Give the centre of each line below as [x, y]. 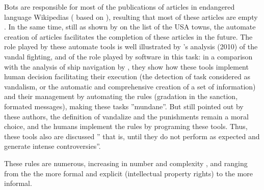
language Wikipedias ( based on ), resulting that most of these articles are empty [131, 17]
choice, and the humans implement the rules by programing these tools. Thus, [126, 126]
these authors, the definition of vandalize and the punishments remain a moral [126, 116]
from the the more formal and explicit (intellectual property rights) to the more [129, 173]
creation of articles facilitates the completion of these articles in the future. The [128, 36]
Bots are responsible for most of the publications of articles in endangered [120, 7]
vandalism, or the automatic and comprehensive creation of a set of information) [130, 86]
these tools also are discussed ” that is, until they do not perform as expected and [132, 136]
